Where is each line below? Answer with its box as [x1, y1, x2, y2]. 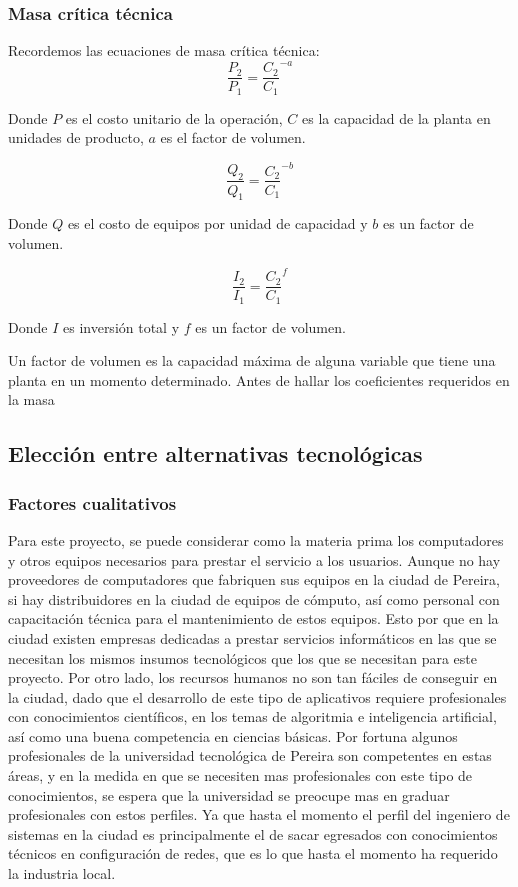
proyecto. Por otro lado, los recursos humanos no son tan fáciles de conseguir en [8, 667, 498, 688]
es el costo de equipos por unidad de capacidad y [67, 213, 368, 234]
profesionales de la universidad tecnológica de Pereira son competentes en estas [8, 745, 492, 766]
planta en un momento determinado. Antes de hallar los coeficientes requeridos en [8, 369, 510, 390]
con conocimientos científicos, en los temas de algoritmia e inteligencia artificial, [8, 706, 497, 727]
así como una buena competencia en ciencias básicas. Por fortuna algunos [8, 725, 458, 746]
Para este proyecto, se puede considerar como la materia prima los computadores [8, 529, 504, 550]
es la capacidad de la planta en [301, 107, 491, 128]
